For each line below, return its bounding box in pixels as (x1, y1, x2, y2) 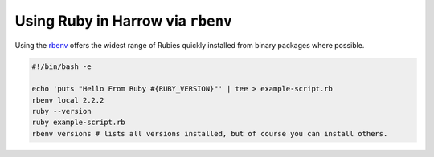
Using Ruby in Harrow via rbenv (14, 12, 232, 30)
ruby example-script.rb (31, 118, 126, 127)
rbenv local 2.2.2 (31, 95, 104, 104)
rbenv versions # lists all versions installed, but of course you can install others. (31, 129, 388, 138)
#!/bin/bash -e (31, 62, 92, 71)
